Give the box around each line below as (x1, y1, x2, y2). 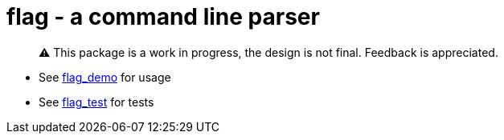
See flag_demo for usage (39, 70, 171, 84)
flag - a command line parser (6, 3, 320, 30)
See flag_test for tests (39, 94, 154, 109)
